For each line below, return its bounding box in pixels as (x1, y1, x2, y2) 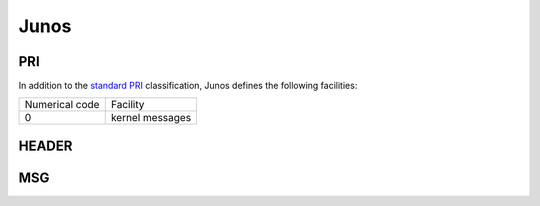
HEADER (18, 137, 73, 154)
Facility (110, 98, 145, 112)
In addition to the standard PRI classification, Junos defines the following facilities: (18, 80, 358, 92)
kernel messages (110, 111, 192, 125)
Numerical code (24, 98, 100, 112)
